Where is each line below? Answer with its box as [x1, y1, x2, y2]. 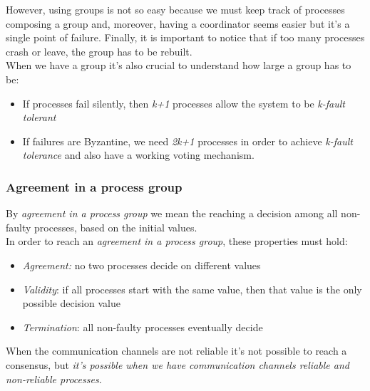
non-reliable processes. [6, 371, 102, 386]
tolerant [22, 110, 56, 125]
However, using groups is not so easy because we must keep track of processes [6, 2, 345, 16]
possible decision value [22, 296, 120, 311]
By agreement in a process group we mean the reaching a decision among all [6, 206, 338, 221]
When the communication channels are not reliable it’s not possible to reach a [6, 343, 347, 358]
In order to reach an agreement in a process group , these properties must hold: [6, 234, 348, 249]
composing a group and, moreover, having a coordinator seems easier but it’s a [6, 16, 350, 31]
